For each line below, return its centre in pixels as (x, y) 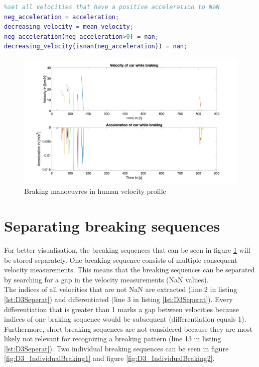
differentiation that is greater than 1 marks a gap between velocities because (121, 309)
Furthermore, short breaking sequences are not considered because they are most (128, 328)
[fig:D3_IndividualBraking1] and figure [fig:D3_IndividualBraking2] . (109, 358)
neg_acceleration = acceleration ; (62, 17)
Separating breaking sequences (112, 226)
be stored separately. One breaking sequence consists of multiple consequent (121, 260)
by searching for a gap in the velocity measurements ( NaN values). (106, 279)
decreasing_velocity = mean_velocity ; (69, 27)
